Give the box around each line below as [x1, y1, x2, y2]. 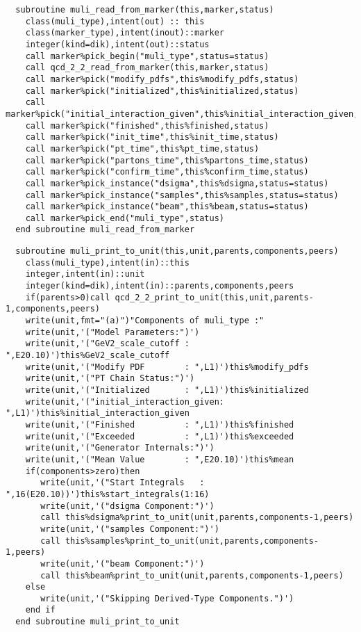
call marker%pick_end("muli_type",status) [25, 213, 224, 223]
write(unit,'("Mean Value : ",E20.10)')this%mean [25, 454, 294, 464]
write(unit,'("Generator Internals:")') [25, 443, 215, 453]
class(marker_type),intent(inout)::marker [25, 28, 224, 38]
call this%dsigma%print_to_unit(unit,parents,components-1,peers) [40, 512, 354, 523]
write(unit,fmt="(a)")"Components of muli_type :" [25, 316, 265, 326]
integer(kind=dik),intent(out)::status [25, 39, 210, 49]
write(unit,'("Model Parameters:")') [25, 327, 200, 337]
